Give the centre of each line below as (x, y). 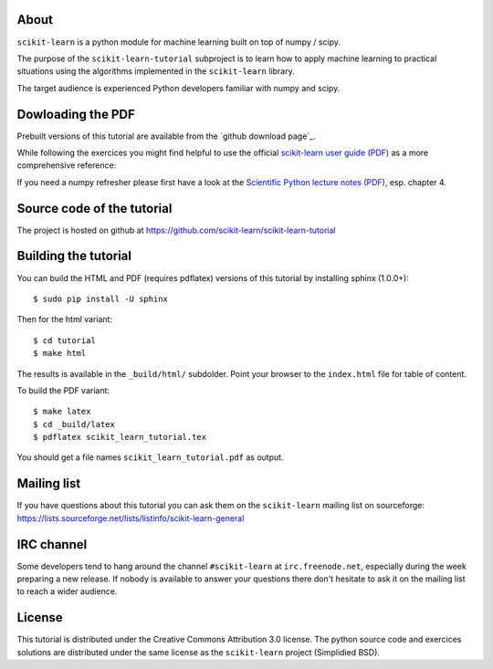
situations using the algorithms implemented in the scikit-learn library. (156, 71)
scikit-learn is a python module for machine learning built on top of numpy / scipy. (179, 42)
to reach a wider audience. (67, 591)
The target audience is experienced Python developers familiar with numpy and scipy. (178, 88)
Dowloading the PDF (76, 114)
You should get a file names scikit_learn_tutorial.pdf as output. (150, 457)
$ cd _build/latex (74, 424)
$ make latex (62, 412)
